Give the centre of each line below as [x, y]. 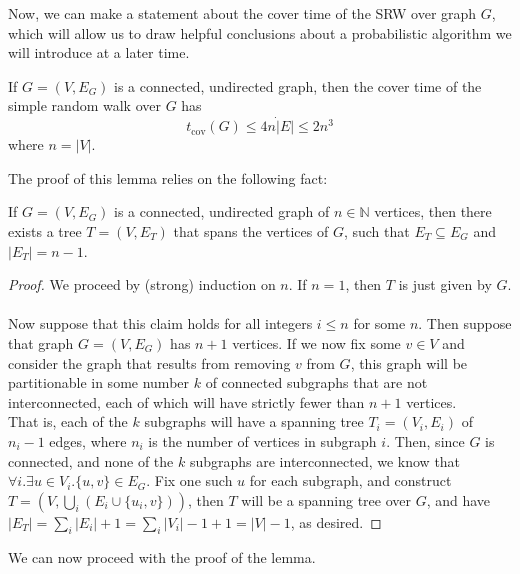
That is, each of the [68, 421]
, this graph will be [409, 362]
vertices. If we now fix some [316, 342]
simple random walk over [84, 105]
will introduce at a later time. [99, 52]
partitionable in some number [99, 382]
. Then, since [425, 440]
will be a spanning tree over [326, 499]
